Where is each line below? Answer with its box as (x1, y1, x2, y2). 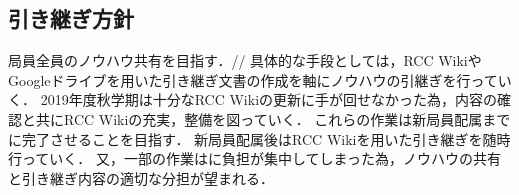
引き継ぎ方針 (8, 3, 134, 34)
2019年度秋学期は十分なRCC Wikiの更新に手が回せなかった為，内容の (40, 89, 498, 110)
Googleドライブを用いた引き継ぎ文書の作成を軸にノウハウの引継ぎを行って (8, 69, 498, 90)
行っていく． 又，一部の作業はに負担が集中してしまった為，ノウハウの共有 (8, 148, 501, 169)
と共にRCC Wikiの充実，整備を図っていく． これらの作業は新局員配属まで (21, 108, 511, 129)
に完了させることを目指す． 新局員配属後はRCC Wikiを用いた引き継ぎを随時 (8, 128, 511, 149)
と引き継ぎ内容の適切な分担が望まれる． (8, 167, 274, 188)
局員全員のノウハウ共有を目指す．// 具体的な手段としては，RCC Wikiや (8, 50, 482, 71)
